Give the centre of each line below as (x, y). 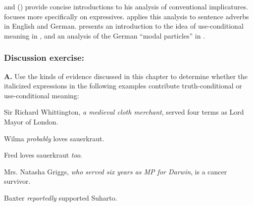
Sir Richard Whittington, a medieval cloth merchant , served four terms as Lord (124, 112)
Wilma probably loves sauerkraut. (54, 138)
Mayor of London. (31, 121)
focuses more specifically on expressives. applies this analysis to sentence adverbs (126, 16)
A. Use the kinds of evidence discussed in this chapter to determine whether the (126, 76)
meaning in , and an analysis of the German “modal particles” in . (105, 35)
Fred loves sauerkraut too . (43, 155)
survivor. (17, 181)
